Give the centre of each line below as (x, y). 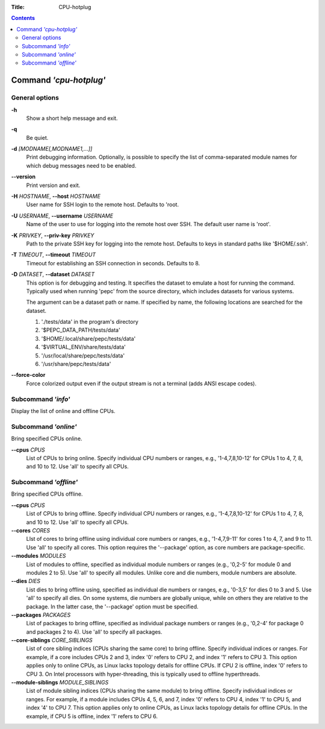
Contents (23, 18)
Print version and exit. (53, 185)
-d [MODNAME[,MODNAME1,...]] (52, 149)
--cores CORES (31, 530)
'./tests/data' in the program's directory (90, 322)
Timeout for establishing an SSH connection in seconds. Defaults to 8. (113, 263)
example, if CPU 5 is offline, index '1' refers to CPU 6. (92, 716)
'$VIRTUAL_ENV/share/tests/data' (83, 347)
